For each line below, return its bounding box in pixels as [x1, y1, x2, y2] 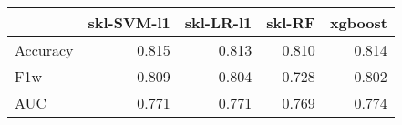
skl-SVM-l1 [88, 12, 170, 33]
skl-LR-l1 [184, 12, 253, 33]
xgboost [329, 12, 387, 33]
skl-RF [266, 12, 315, 33]
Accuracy [15, 39, 74, 60]
